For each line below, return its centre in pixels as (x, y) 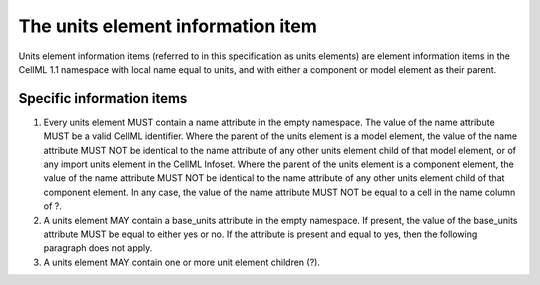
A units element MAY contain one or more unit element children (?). (181, 262)
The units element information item (167, 26)
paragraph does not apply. (98, 248)
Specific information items (103, 98)
